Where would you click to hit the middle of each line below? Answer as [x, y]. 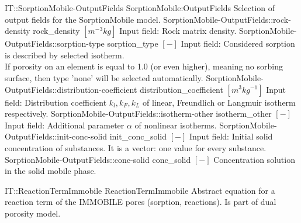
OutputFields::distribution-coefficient [71, 89]
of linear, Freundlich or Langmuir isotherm [219, 102]
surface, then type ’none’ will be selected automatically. [104, 77]
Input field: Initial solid [231, 136]
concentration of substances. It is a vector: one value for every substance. [136, 147]
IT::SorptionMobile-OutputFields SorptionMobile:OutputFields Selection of [140, 8]
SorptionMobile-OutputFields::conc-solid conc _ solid [98, 159]
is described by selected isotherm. [65, 55]
